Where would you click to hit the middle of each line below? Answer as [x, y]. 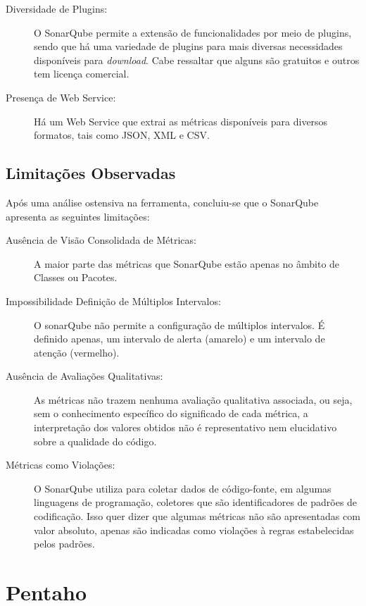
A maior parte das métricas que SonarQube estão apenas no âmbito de [187, 263]
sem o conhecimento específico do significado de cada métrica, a [171, 413]
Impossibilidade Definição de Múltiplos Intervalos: [113, 301]
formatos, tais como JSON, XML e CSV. [122, 135]
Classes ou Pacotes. [76, 277]
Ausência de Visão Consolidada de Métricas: [101, 240]
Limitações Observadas [91, 173]
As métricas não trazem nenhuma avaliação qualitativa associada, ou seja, [193, 399]
